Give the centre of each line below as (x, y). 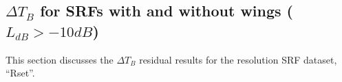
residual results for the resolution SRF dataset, (238, 59)
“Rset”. (20, 73)
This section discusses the (60, 59)
